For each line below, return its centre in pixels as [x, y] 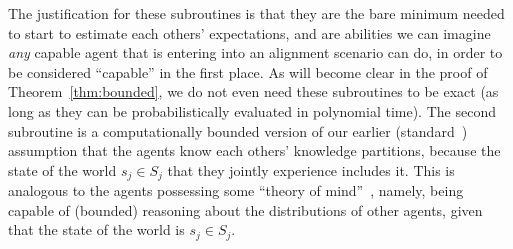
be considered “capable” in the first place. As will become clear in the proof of [248, 71]
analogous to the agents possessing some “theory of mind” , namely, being [236, 190]
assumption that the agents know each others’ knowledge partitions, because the [254, 150]
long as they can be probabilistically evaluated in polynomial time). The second [252, 110]
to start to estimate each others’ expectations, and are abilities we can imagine [249, 32]
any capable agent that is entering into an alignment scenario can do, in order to [255, 52]
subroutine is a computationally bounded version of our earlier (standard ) [238, 130]
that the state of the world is [96, 229]
